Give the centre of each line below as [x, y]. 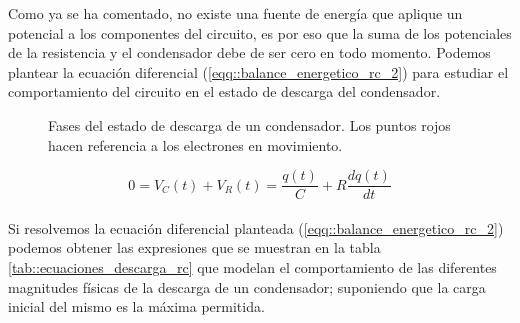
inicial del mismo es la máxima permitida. [136, 306]
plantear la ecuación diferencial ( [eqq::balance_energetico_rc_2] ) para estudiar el [258, 71]
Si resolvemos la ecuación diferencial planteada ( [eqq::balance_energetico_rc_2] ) [256, 227]
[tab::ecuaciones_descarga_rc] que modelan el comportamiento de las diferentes [252, 267]
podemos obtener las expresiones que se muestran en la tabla [194, 247]
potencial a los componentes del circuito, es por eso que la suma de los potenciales [260, 32]
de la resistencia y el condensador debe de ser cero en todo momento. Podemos [249, 52]
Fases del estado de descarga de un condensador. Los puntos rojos [249, 124]
